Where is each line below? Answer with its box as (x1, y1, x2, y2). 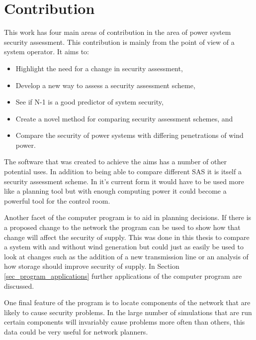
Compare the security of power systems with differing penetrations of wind (15, 130, 244, 140)
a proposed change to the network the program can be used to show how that (4, 222, 241, 232)
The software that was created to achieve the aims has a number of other (4, 156, 227, 167)
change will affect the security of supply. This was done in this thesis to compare (4, 231, 250, 242)
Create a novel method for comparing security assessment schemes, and (15, 113, 233, 123)
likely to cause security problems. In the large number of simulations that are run (4, 307, 252, 317)
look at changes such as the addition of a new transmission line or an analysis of (4, 251, 249, 261)
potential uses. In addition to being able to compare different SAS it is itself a (4, 166, 242, 177)
